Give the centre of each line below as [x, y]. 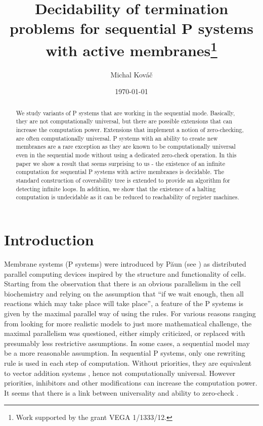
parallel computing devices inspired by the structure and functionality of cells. [125, 273]
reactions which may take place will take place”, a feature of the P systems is [124, 303]
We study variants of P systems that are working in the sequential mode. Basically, [125, 113]
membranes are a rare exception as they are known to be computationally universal [126, 146]
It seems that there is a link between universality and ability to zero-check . [121, 392]
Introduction [49, 240]
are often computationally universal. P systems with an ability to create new [117, 138]
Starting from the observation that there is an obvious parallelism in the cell [122, 284]
